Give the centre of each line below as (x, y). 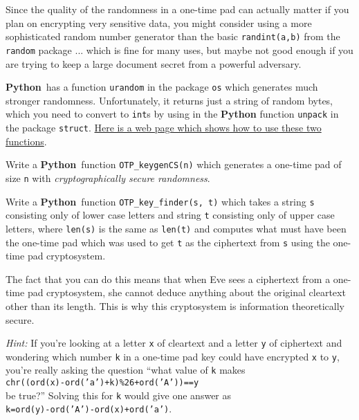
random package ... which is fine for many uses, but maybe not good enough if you (179, 49)
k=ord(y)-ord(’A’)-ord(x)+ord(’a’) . (89, 409)
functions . (26, 141)
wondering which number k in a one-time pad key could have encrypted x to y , (173, 356)
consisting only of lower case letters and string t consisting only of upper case (170, 215)
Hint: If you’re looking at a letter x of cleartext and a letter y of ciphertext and (174, 343)
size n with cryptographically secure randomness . (108, 177)
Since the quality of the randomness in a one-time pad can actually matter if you (177, 9)
